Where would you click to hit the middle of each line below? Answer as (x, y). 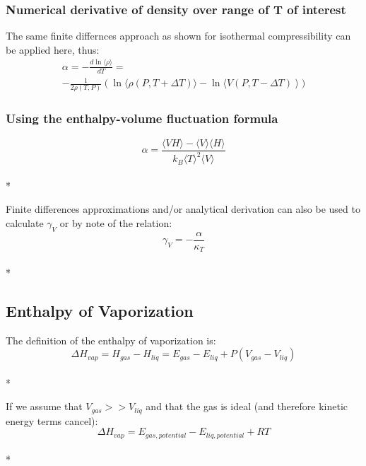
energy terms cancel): (52, 420)
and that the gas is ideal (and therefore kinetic (247, 406)
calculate (25, 222)
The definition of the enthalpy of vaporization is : (111, 340)
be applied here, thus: (53, 49)
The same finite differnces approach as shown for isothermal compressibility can (178, 36)
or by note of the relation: (116, 222)
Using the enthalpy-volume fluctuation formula (142, 118)
